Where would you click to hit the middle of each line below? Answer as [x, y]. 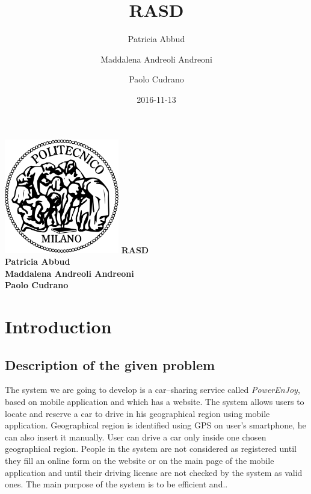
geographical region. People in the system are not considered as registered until [151, 449]
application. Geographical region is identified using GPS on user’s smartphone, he [155, 425]
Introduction [58, 326]
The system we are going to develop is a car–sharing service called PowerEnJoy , [152, 390]
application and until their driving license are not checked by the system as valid [154, 472]
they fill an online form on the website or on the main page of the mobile [140, 460]
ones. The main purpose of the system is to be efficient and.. [116, 484]
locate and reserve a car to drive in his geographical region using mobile [137, 413]
